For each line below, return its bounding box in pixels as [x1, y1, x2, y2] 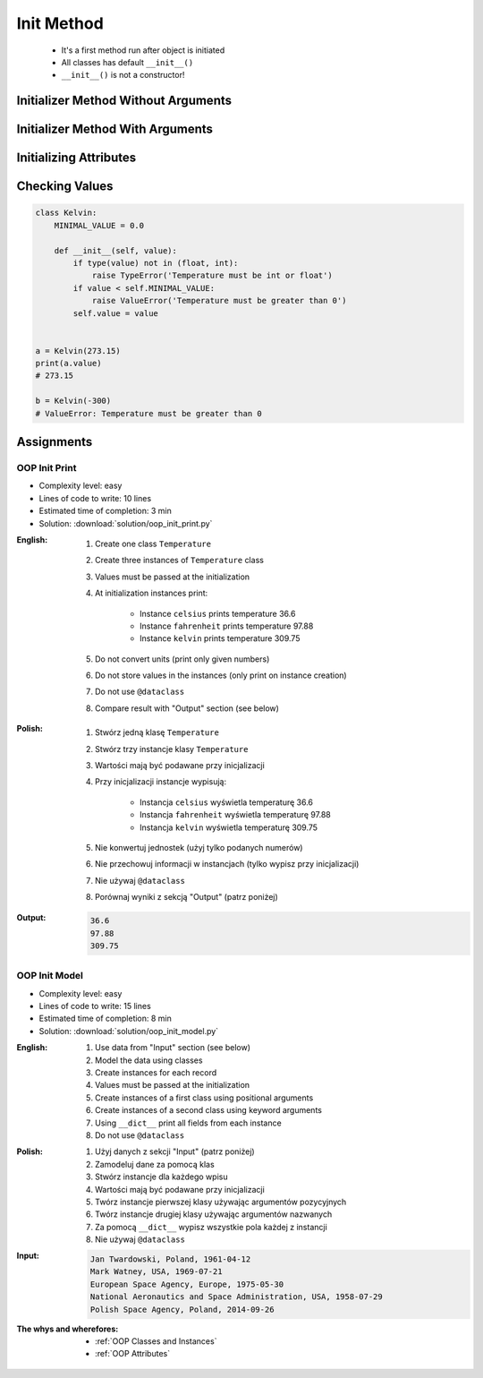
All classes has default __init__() [61, 56, 194, 67]
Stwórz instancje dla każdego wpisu [95, 1171, 228, 1182]
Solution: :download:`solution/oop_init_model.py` [38, 1025, 219, 1036]
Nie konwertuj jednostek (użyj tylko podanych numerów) [95, 842, 303, 852]
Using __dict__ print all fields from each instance [95, 1117, 282, 1128]
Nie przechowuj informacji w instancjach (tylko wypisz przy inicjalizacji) [95, 859, 360, 869]
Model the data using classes [95, 1055, 203, 1066]
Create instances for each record [95, 1066, 217, 1078]
